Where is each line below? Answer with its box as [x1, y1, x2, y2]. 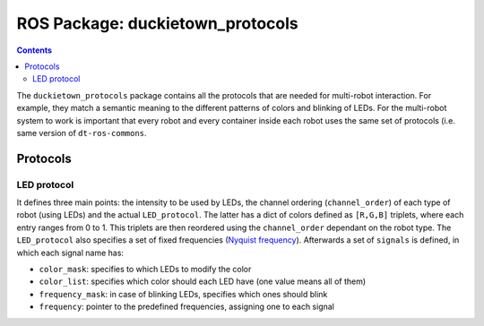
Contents [16, 45, 53, 56]
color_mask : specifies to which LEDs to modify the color [39, 264, 252, 274]
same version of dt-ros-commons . [16, 127, 147, 138]
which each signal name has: [16, 247, 125, 258]
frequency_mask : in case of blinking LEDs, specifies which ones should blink [39, 288, 328, 299]
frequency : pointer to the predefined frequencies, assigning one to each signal [39, 301, 335, 313]
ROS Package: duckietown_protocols [16, 13, 299, 33]
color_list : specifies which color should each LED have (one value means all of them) [39, 276, 367, 287]
